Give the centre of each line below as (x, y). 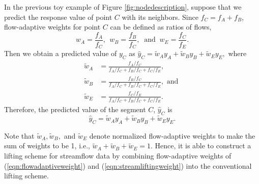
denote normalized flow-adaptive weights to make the (172, 135)
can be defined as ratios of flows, (161, 27)
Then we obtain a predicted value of (61, 53)
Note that (19, 135)
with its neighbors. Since (160, 17)
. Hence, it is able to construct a (201, 146)
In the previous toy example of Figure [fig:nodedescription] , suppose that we (123, 7)
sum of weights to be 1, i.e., (47, 146)
